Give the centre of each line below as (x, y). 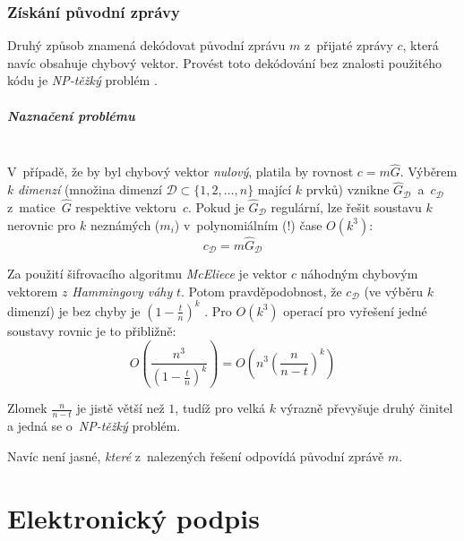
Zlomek (27, 408)
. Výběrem (429, 172)
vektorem (33, 291)
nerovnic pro (42, 224)
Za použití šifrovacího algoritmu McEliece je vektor (147, 274)
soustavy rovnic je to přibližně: (92, 330)
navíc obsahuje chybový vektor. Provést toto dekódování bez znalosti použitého (225, 62)
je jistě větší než (120, 408)
